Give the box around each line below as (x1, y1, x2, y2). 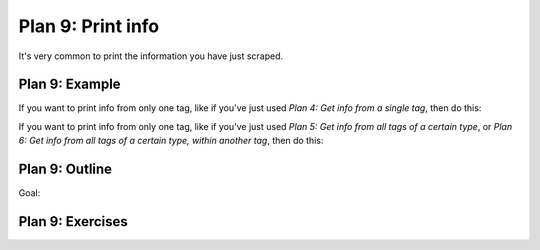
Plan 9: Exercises (18, 213, 129, 230)
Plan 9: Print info (18, 15, 160, 37)
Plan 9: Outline (18, 161, 113, 178)
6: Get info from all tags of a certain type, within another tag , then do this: (18, 135, 324, 147)
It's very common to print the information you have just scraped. (18, 50, 284, 62)
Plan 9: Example (18, 76, 121, 93)
